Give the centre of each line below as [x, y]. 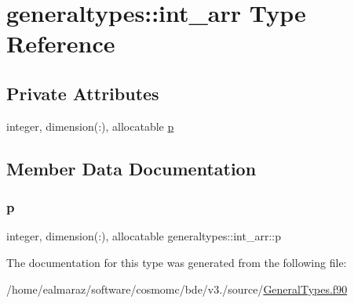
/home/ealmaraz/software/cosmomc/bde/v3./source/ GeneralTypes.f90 [177, 289]
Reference [61, 43]
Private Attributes [83, 93]
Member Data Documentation [131, 168]
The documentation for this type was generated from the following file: [177, 262]
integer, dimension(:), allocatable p [90, 126]
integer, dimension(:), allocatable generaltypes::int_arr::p [144, 236]
